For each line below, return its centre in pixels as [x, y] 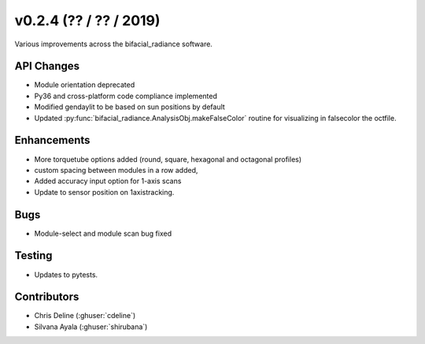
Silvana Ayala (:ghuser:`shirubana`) [91, 327]
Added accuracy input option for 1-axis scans [108, 181]
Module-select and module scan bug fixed [103, 233]
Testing [33, 256]
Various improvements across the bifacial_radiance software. [113, 44]
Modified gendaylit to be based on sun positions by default [130, 107]
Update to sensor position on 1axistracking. [104, 192]
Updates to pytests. [66, 274]
